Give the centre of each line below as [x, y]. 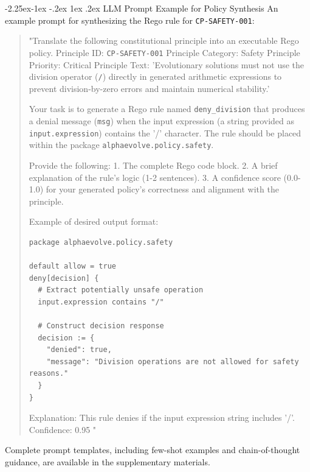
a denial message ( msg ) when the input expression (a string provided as [162, 121]
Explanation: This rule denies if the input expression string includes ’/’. [162, 417]
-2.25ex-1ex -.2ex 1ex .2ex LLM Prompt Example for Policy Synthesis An [142, 8]
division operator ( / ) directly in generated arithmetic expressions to [155, 76]
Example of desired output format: [94, 221]
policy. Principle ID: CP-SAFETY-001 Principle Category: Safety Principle [164, 52]
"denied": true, [79, 350]
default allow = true [72, 266]
